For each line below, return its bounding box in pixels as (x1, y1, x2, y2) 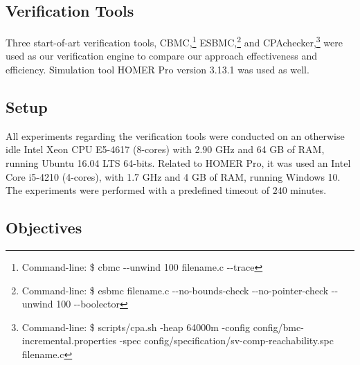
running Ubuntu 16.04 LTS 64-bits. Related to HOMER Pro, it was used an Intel (6, 156, 351, 170)
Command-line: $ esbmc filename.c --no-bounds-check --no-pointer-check (21, 283, 329, 297)
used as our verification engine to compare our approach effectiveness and (6, 48, 318, 63)
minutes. (290, 183, 327, 197)
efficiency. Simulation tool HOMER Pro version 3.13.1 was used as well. (6, 62, 309, 77)
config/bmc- (253, 319, 304, 334)
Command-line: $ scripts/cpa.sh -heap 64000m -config (21, 319, 251, 334)
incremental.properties (21, 333, 117, 348)
